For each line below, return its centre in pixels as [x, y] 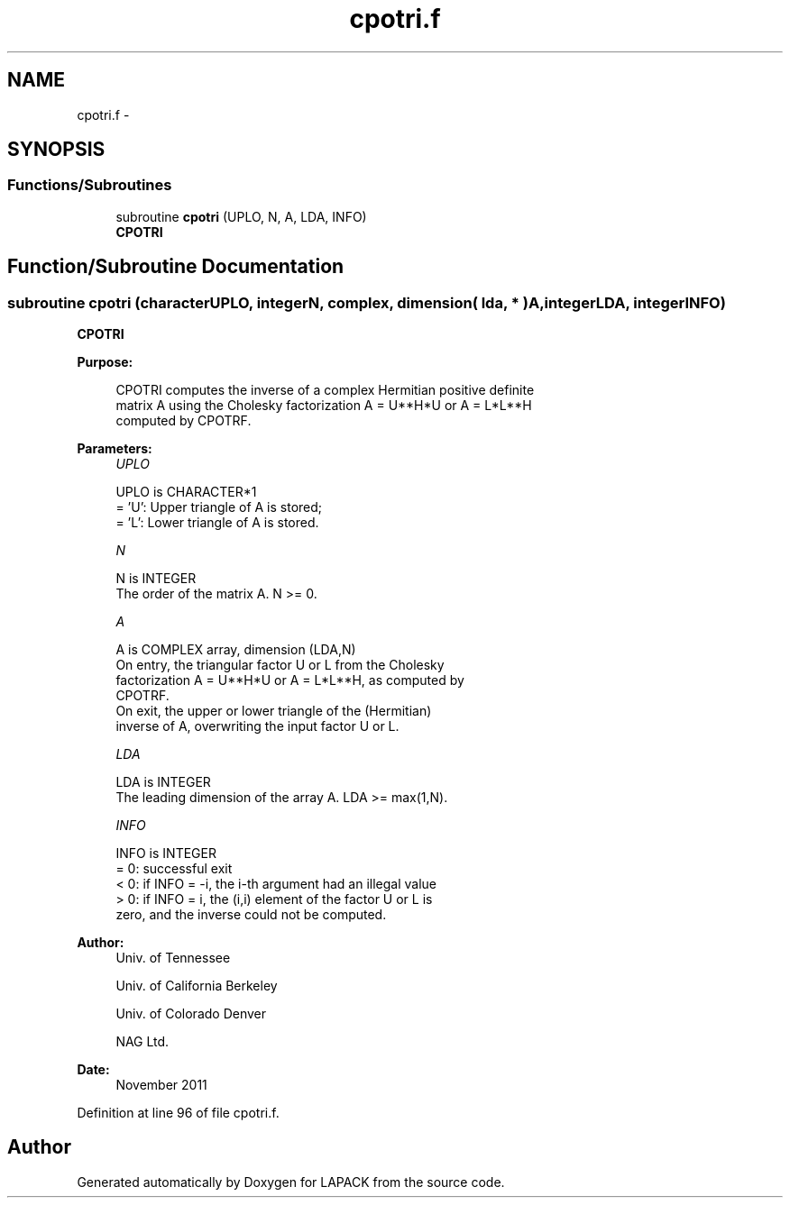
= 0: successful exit [174, 869]
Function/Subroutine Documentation [176, 267]
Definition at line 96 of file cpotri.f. [178, 1113]
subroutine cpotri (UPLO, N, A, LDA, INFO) [241, 216]
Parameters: [115, 449]
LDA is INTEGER [163, 782]
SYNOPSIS [56, 150]
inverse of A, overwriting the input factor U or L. [257, 726]
